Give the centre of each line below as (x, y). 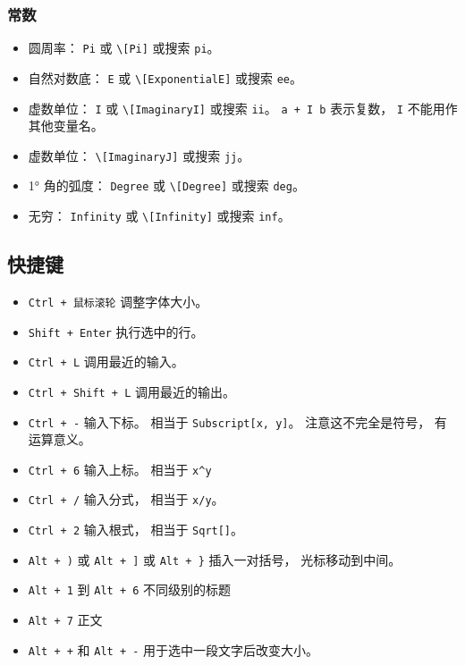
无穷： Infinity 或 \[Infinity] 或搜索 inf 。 (159, 216)
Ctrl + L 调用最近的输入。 (106, 362)
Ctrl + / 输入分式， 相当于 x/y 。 (126, 499)
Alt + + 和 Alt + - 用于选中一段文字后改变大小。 (173, 649)
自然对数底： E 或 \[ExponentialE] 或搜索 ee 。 (165, 77)
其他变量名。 (66, 126)
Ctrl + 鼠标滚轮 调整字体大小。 (118, 301)
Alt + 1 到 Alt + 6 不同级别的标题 (130, 589)
